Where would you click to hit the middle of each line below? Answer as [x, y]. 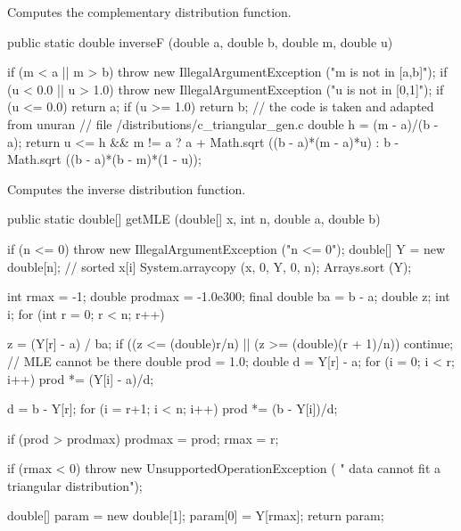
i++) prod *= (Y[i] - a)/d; [81, 378]
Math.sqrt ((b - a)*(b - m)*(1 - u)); [104, 159]
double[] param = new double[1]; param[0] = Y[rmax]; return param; [196, 515]
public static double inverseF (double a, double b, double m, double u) [200, 41]
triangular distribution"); [75, 485]
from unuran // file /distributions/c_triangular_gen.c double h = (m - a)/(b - [223, 123]
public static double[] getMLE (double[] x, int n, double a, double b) [194, 219]
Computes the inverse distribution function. [127, 188]
